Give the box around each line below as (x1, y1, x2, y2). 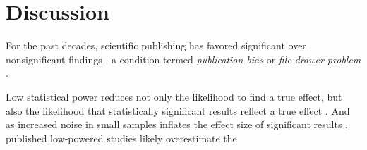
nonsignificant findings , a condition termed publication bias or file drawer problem (6, 51, 361, 66)
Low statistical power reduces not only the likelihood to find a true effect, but (6, 89, 342, 104)
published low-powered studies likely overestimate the (6, 130, 237, 145)
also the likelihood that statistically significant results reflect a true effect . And (6, 103, 350, 118)
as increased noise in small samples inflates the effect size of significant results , (6, 117, 349, 132)
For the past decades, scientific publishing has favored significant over (6, 38, 306, 53)
